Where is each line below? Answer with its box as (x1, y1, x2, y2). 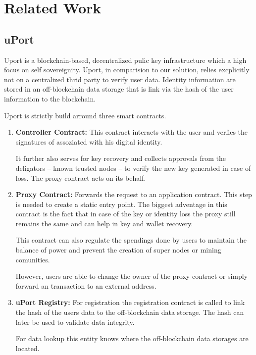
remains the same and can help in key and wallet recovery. (15, 218, 193, 228)
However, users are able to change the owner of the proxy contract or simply (15, 271, 248, 281)
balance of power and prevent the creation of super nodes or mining (15, 245, 221, 255)
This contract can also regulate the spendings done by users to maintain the (15, 235, 247, 245)
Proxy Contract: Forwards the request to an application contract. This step (15, 189, 252, 200)
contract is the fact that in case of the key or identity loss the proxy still (15, 208, 236, 219)
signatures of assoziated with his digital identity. (15, 136, 162, 147)
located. (15, 343, 40, 353)
